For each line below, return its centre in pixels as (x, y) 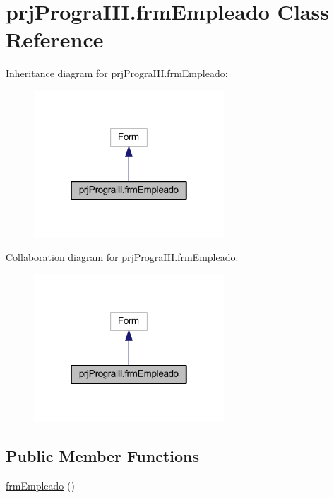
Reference (55, 39)
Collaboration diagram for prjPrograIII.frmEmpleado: (122, 257)
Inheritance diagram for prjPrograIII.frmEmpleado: (117, 73)
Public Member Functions (102, 455)
